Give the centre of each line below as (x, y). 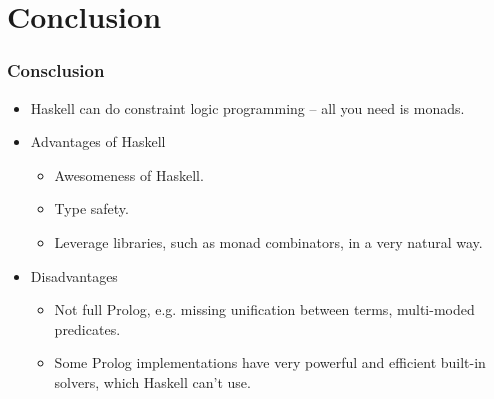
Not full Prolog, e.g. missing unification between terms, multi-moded (264, 309)
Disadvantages (74, 275)
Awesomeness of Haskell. (129, 174)
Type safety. (91, 208)
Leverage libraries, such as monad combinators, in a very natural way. (268, 241)
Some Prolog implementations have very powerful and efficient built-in (270, 362)
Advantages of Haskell (98, 141)
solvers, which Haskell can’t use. (152, 381)
